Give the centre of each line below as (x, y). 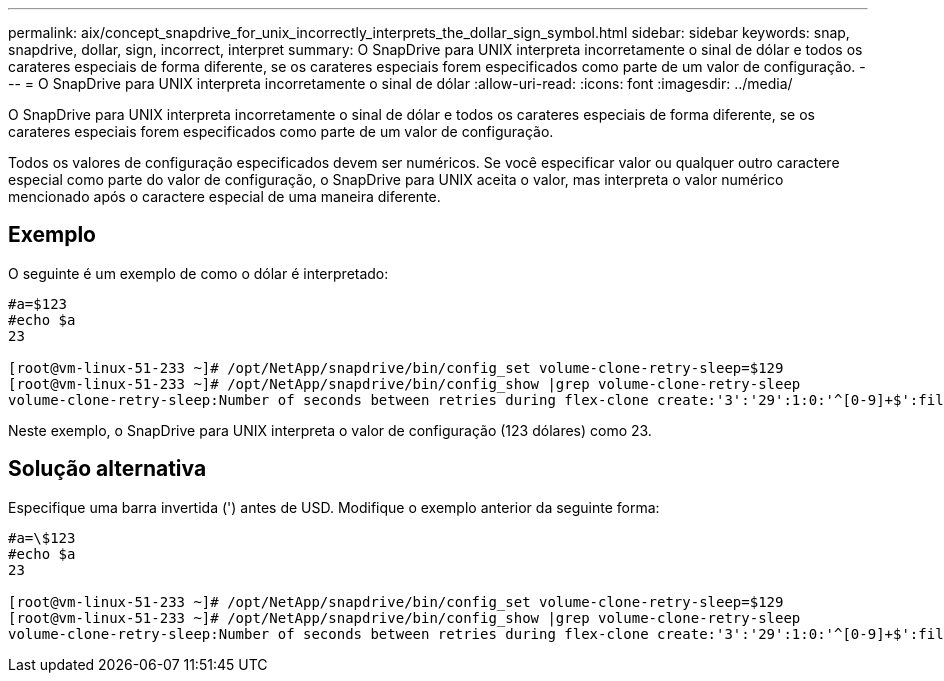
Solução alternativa (107, 469)
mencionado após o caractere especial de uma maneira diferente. (224, 196)
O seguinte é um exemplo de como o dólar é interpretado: (198, 273)
